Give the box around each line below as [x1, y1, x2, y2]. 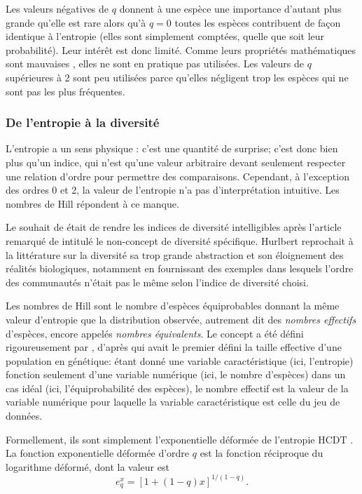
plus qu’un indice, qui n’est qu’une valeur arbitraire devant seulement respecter [6, 154, 346, 169]
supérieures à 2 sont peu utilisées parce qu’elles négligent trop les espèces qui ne [6, 69, 349, 84]
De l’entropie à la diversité [6, 114, 160, 131]
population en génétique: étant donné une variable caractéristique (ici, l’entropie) [6, 353, 354, 368]
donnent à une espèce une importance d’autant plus [119, 1, 342, 15]
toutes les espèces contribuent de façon [174, 15, 341, 29]
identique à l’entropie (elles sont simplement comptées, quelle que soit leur [6, 29, 325, 44]
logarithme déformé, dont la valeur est [6, 459, 169, 474]
